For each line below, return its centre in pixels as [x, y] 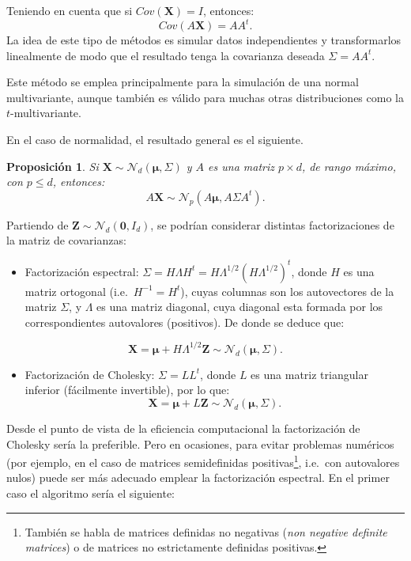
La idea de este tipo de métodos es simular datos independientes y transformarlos [204, 40]
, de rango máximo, [349, 166]
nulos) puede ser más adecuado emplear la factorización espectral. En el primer [198, 478]
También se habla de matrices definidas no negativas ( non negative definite [206, 531]
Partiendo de [38, 224]
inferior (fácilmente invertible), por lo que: [127, 390]
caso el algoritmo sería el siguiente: [90, 493]
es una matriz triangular [309, 374]
